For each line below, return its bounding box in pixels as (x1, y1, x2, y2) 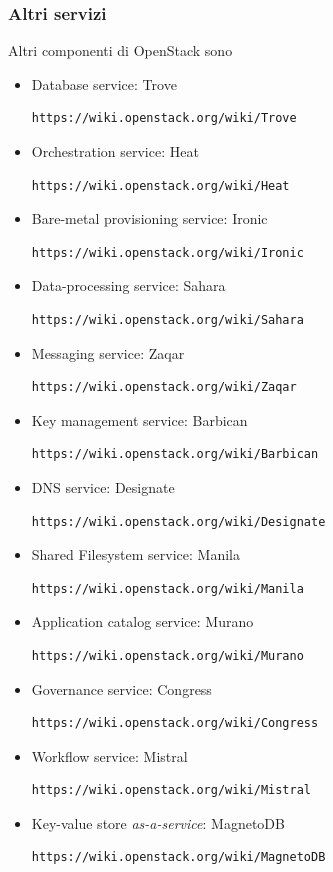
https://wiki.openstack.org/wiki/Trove (31, 111, 297, 126)
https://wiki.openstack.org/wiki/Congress (31, 716, 319, 731)
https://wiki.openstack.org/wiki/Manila (31, 581, 304, 596)
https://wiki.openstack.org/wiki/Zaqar (31, 380, 297, 395)
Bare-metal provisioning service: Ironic (31, 208, 268, 229)
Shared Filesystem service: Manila (31, 544, 240, 565)
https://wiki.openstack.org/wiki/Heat (31, 178, 290, 193)
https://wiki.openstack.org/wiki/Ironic (31, 245, 304, 260)
